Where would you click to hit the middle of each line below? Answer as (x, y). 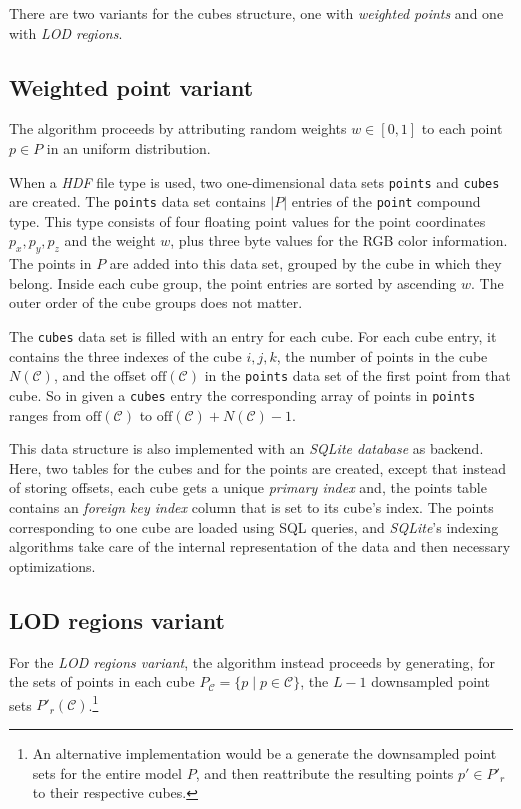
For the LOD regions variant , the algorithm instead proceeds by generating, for (252, 661)
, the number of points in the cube (382, 355)
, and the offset (100, 375)
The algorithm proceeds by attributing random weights (178, 128)
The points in (50, 263)
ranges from (45, 414)
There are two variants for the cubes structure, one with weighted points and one (256, 13)
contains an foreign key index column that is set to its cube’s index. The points (251, 507)
